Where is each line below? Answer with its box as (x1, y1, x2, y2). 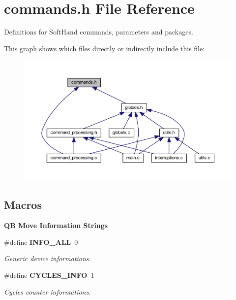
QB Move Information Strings (4, 220, 108, 231)
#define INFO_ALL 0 (4, 236, 78, 247)
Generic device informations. (4, 253, 91, 264)
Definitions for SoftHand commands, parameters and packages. (4, 27, 193, 37)
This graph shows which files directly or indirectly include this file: (4, 43, 205, 53)
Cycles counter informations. (4, 286, 91, 297)
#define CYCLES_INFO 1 (4, 269, 94, 280)
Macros (4, 197, 42, 212)
